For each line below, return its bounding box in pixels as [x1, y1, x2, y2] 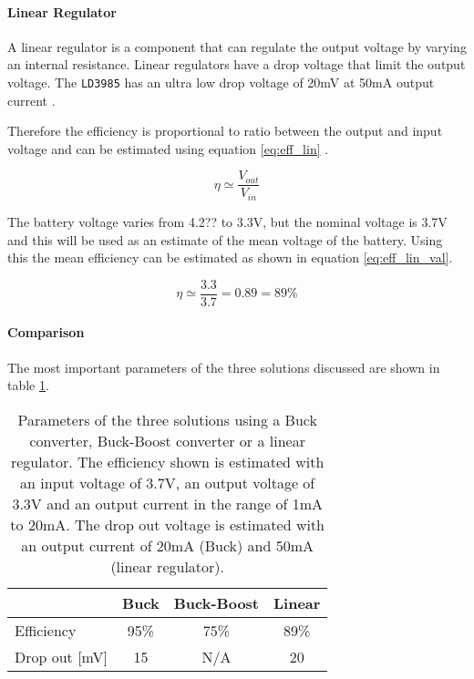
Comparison [7, 323, 85, 342]
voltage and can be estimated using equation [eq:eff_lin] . [7, 139, 329, 158]
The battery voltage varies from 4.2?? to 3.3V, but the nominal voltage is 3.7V [7, 211, 448, 231]
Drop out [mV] [15, 645, 108, 667]
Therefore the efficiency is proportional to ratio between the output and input [7, 121, 443, 140]
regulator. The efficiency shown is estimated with [10, 450, 325, 472]
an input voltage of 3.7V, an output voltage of [20, 471, 315, 493]
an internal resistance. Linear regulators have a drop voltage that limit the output [7, 55, 466, 74]
